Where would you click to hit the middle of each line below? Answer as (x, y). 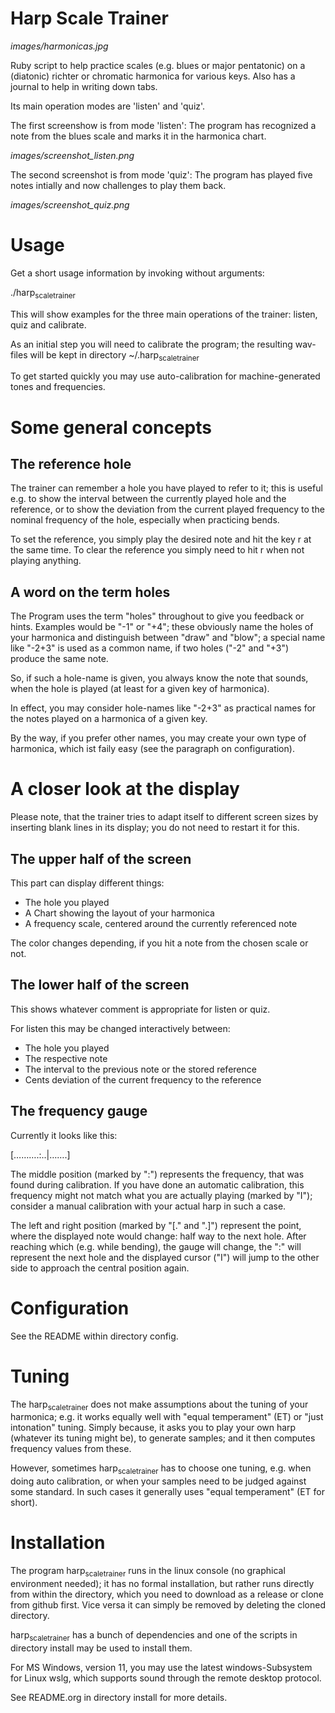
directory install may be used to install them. (101, 1648)
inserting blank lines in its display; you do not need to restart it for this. (155, 828)
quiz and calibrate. (48, 324)
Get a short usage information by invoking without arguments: (137, 273)
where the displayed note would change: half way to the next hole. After (158, 1236)
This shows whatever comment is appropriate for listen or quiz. (140, 1009)
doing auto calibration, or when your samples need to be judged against (158, 1481)
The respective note (66, 1058)
